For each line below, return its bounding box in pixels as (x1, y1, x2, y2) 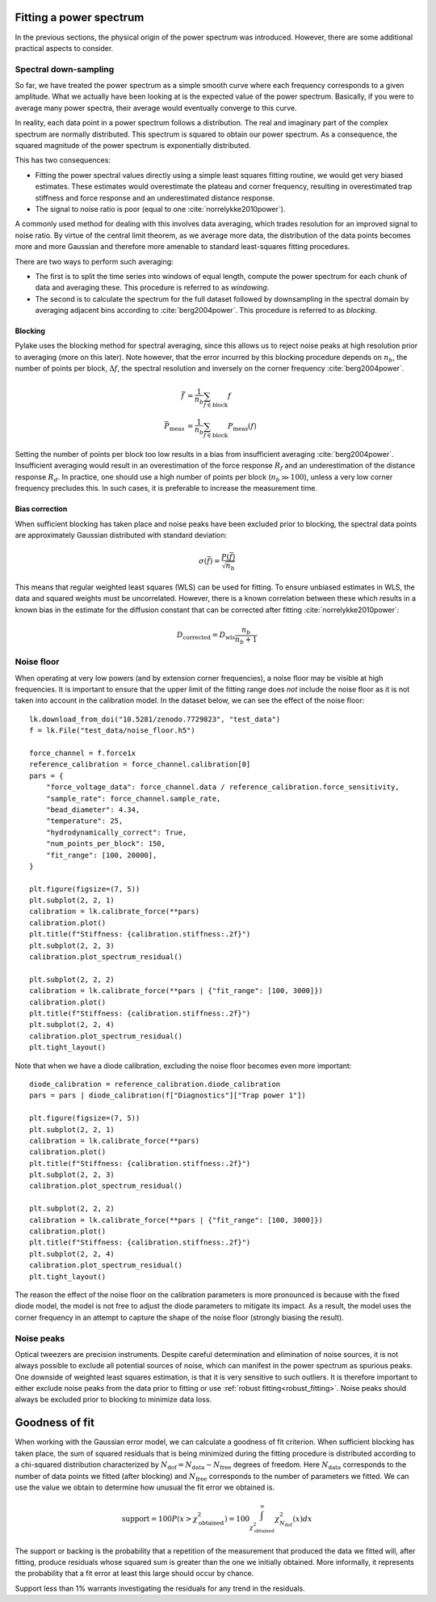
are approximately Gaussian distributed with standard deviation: (15, 530, 228, 540)
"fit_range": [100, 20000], (45, 850, 157, 860)
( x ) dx (292, 1514, 312, 1524)
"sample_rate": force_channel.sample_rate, (45, 793, 221, 803)
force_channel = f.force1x (29, 749, 136, 758)
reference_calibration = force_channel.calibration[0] (29, 760, 251, 769)
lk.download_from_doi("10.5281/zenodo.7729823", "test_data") (29, 714, 281, 724)
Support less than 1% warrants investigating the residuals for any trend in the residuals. (15, 1583, 306, 1593)
